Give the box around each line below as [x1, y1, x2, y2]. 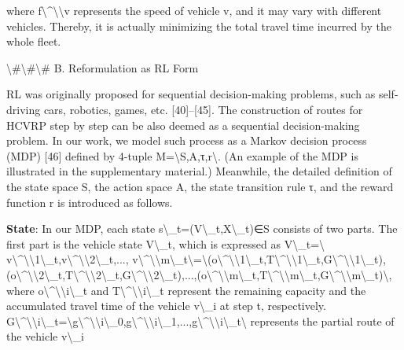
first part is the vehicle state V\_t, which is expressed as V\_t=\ [6, 235, 325, 252]
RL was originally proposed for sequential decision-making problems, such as [6, 86, 376, 102]
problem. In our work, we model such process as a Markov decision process [6, 132, 367, 149]
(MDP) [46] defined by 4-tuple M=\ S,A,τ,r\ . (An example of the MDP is [6, 147, 358, 164]
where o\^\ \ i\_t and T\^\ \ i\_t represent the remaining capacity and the [6, 282, 366, 298]
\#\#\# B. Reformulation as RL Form [6, 59, 199, 76]
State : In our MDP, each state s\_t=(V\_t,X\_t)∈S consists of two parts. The [6, 220, 398, 237]
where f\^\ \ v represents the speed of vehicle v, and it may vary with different [6, 2, 382, 18]
